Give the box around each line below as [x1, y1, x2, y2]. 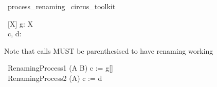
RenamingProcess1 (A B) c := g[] [7, 62, 113, 73]
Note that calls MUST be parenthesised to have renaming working [4, 45, 213, 56]
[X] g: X [7, 18, 33, 29]
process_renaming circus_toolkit [7, 1, 116, 11]
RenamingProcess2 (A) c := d [7, 72, 102, 83]
